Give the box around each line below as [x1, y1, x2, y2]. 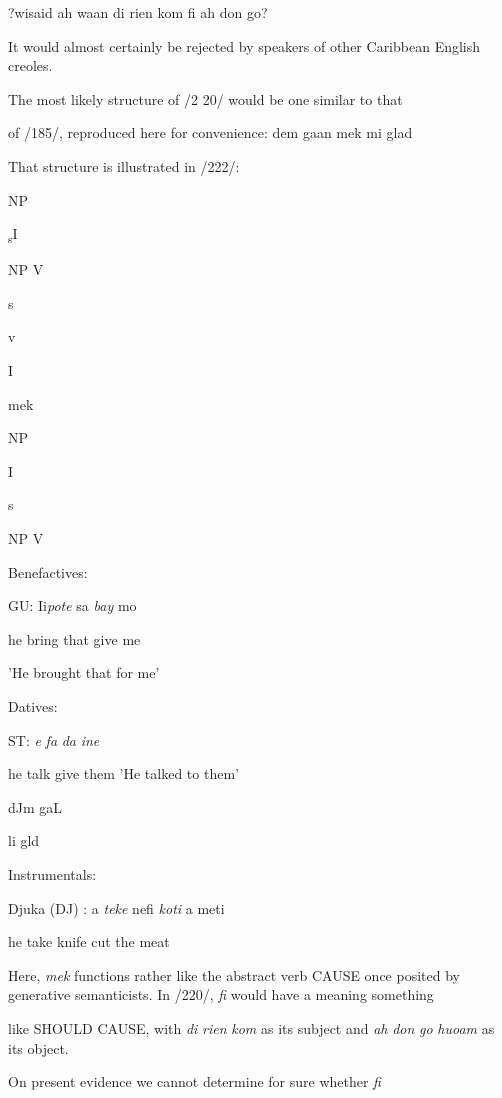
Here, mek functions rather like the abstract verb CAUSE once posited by [8, 964, 460, 985]
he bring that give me [8, 628, 141, 649]
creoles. [8, 55, 53, 76]
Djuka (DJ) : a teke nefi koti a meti [8, 897, 225, 918]
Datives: [8, 696, 58, 716]
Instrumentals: [8, 863, 97, 884]
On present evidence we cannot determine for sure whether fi [8, 1071, 381, 1092]
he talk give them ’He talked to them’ [8, 763, 239, 784]
